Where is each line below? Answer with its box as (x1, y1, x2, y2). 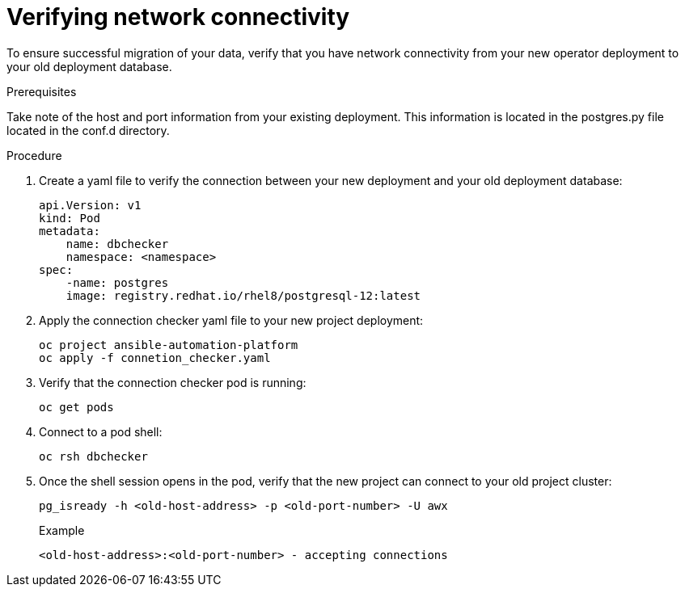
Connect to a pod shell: (39, 424, 163, 439)
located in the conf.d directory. (6, 123, 170, 137)
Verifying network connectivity (6, 3, 350, 31)
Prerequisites (6, 84, 77, 99)
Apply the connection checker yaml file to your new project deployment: (39, 313, 424, 327)
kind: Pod (39, 211, 100, 225)
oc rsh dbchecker (39, 449, 148, 463)
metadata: (39, 224, 100, 238)
